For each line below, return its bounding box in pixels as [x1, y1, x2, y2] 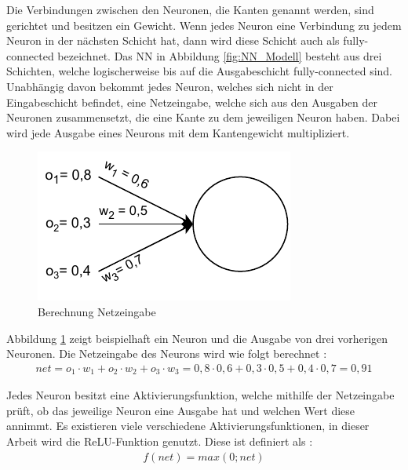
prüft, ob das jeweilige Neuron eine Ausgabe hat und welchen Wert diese [6, 402, 355, 418]
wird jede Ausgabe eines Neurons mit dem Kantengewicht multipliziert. [6, 124, 350, 140]
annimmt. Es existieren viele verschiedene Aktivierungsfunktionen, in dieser [6, 417, 370, 434]
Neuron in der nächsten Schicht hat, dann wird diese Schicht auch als [6, 32, 340, 49]
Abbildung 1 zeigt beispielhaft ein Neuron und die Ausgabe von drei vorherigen [6, 330, 388, 346]
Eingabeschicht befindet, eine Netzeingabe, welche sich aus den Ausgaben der [6, 93, 378, 110]
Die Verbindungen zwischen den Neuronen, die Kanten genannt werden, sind [6, 2, 374, 17]
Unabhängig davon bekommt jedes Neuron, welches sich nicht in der [6, 78, 333, 94]
